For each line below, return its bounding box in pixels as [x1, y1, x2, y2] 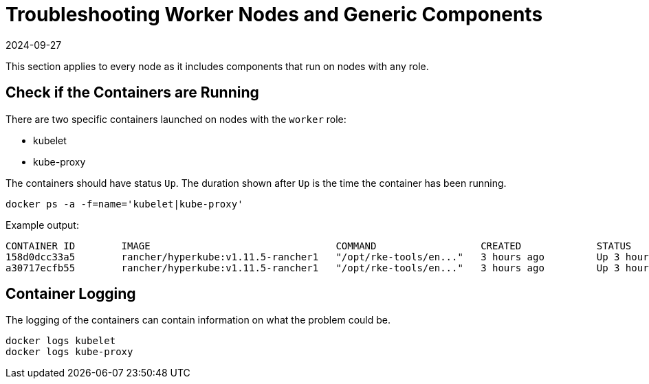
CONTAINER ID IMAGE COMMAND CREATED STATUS [5, 240, 632, 251]
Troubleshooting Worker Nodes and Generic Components [5, 3, 543, 26]
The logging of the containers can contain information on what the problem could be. [5, 314, 390, 326]
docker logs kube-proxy [5, 346, 133, 358]
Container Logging [5, 285, 136, 303]
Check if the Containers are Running [5, 84, 259, 102]
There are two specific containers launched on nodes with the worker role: [5, 113, 346, 125]
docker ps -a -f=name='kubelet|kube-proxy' [5, 198, 243, 210]
